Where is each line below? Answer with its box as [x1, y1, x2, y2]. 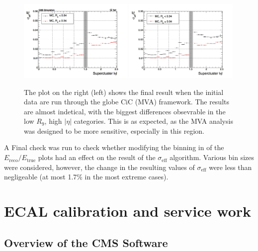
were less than [209, 162, 252, 172]
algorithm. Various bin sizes [170, 152, 255, 163]
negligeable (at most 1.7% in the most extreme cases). [4, 171, 169, 182]
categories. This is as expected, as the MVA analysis [74, 116, 233, 126]
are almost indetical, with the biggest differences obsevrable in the [24, 106, 226, 116]
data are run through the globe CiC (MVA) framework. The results [24, 96, 230, 107]
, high [44, 116, 62, 126]
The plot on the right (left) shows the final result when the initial [24, 86, 224, 97]
